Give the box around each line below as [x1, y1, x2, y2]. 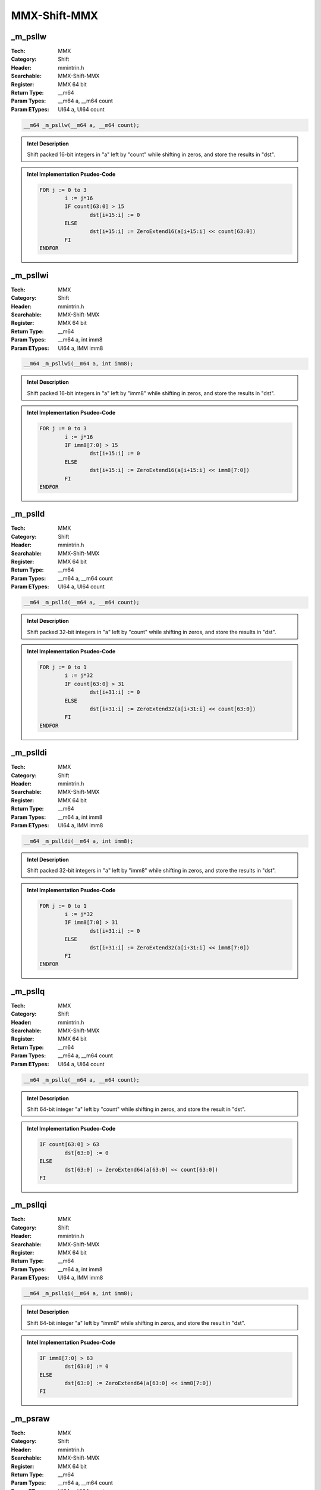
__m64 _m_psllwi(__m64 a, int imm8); [23, 361, 134, 367]
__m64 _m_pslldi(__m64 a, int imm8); [23, 837, 134, 845]
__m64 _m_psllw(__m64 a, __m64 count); [23, 122, 140, 128]
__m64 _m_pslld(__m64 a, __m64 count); [23, 599, 140, 606]
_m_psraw [11, 1413, 50, 1424]
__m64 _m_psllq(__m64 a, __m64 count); [23, 1076, 140, 1083]
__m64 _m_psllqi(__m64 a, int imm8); [23, 1290, 134, 1297]
